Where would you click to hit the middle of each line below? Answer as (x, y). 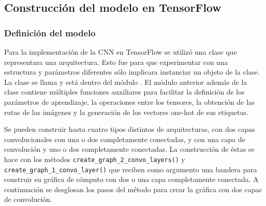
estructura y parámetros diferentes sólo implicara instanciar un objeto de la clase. (132, 72)
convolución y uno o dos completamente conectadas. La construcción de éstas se (129, 149)
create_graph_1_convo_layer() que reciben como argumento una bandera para (131, 169)
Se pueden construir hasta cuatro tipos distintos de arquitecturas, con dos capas (130, 129)
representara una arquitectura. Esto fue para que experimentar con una (116, 62)
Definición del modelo (50, 32)
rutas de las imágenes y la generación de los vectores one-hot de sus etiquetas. (126, 112)
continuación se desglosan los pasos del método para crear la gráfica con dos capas (133, 189)
